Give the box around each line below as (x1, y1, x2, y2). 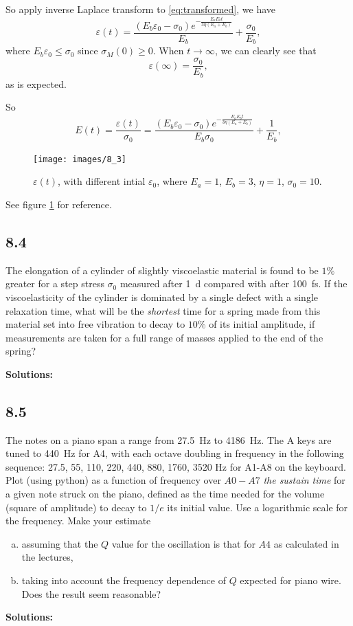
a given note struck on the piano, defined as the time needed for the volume (5, 487, 325, 501)
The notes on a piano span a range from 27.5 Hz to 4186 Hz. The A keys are (5, 432, 332, 447)
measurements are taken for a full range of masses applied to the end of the (5, 330, 323, 344)
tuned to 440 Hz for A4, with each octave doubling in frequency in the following (5, 446, 344, 460)
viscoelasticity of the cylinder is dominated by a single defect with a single (5, 289, 319, 304)
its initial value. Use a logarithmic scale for (167, 500, 348, 514)
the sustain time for (263, 473, 345, 487)
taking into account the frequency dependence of (21, 573, 226, 588)
